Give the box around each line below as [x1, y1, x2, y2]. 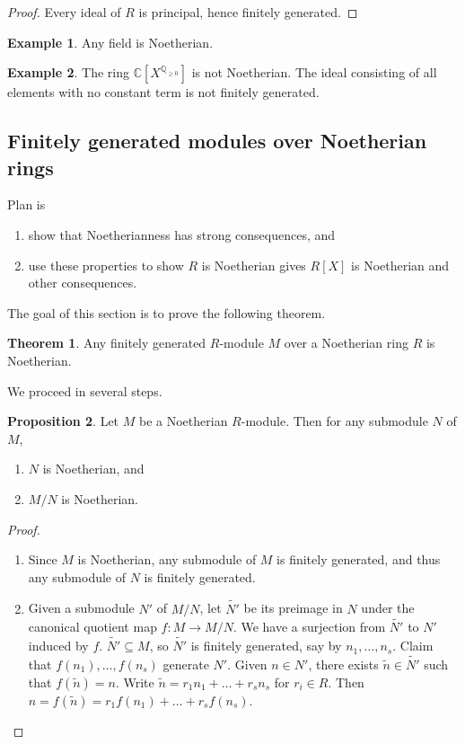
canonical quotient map [28, 617, 157, 636]
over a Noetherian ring [284, 333, 408, 352]
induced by [28, 636, 89, 655]
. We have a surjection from [232, 617, 386, 636]
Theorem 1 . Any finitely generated [7, 333, 206, 352]
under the [361, 598, 415, 617]
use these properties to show [28, 255, 184, 274]
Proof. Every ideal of [7, 3, 121, 21]
